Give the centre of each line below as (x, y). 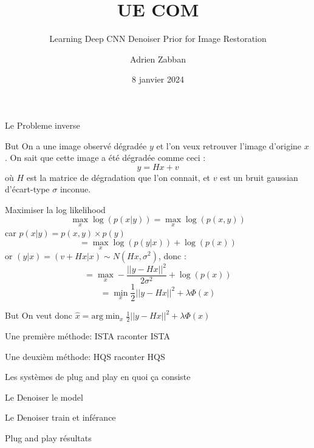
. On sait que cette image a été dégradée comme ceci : (105, 158)
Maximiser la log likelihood (55, 209)
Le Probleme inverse (43, 125)
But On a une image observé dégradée (76, 145)
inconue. (75, 189)
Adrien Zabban (158, 59)
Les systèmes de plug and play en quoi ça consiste (98, 377)
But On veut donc (39, 315)
